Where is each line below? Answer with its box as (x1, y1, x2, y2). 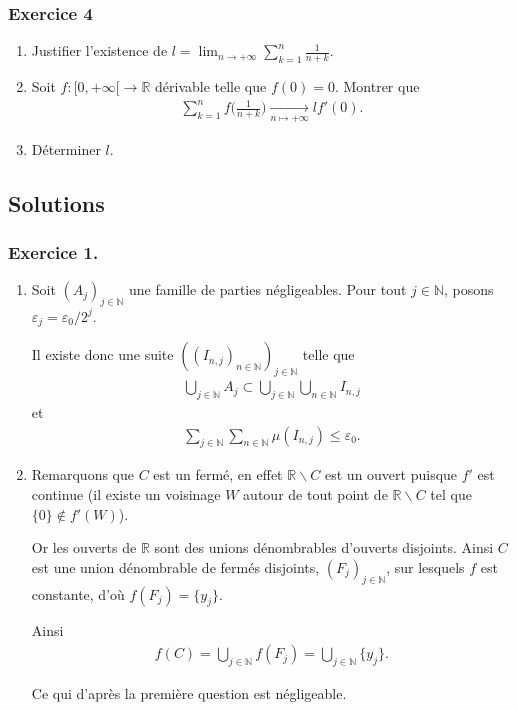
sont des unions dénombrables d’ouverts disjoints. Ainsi (154, 537, 494, 558)
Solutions (8, 187, 105, 218)
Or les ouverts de (31, 537, 137, 558)
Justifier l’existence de (31, 40, 168, 61)
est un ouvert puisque (325, 464, 458, 485)
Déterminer (31, 138, 101, 159)
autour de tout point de (243, 484, 388, 505)
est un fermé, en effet (153, 464, 283, 485)
